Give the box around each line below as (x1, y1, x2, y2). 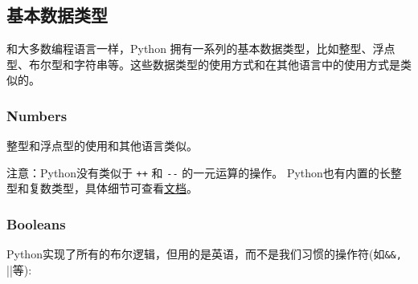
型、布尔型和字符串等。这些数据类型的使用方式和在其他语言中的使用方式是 (6, 55, 400, 72)
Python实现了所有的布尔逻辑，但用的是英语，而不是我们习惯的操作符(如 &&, (6, 245, 402, 262)
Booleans (6, 213, 66, 233)
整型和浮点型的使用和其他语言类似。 (6, 137, 198, 154)
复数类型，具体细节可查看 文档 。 (28, 180, 198, 197)
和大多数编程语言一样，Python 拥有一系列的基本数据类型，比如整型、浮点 (6, 40, 395, 57)
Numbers (6, 105, 68, 125)
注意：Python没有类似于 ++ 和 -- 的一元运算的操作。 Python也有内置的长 (6, 164, 391, 181)
